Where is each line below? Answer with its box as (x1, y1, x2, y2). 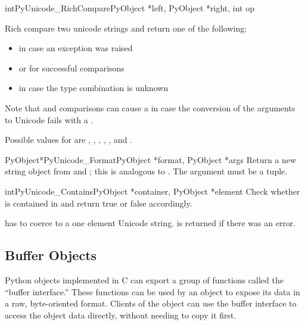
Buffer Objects (5, 246, 97, 264)
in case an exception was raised (18, 42, 133, 54)
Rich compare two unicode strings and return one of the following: (5, 21, 247, 34)
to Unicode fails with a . (5, 113, 94, 126)
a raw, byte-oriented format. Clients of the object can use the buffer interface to (5, 297, 297, 310)
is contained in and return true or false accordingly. (5, 196, 192, 209)
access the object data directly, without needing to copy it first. (5, 308, 236, 321)
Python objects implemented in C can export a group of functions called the (5, 273, 284, 286)
